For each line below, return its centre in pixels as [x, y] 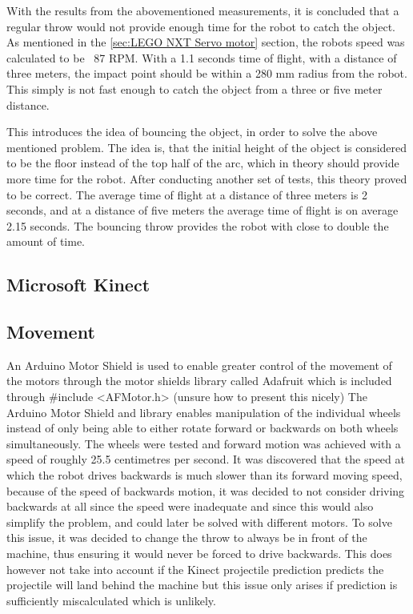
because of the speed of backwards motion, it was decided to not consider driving [206, 490]
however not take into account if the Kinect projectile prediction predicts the [195, 569]
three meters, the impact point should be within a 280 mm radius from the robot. [207, 73]
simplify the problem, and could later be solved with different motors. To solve [199, 522]
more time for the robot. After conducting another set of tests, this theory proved [207, 178]
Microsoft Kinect [78, 285]
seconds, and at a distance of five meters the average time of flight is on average [202, 210]
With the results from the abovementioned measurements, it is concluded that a [203, 10]
